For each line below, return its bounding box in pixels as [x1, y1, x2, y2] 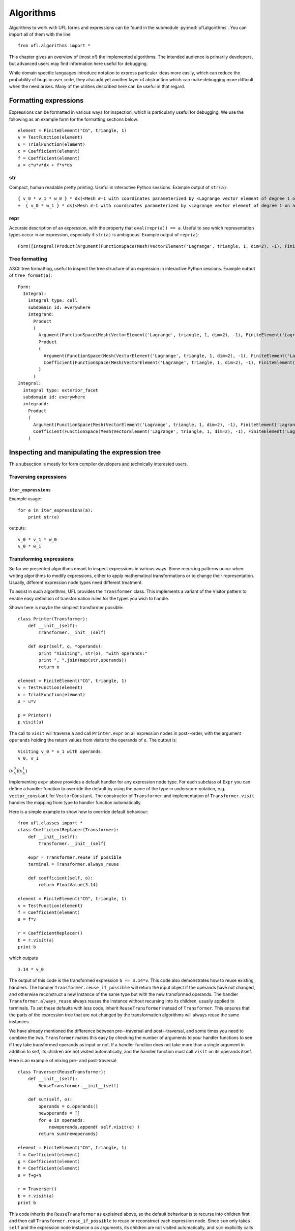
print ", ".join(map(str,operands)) [38, 657, 127, 663]
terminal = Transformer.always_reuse [28, 862, 119, 867]
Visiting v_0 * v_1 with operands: [18, 748, 104, 754]
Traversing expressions [9, 473, 67, 480]
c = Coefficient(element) [18, 148, 81, 154]
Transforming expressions [9, 555, 74, 562]
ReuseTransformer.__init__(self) [38, 1083, 119, 1088]
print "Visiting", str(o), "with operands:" [38, 650, 147, 656]
